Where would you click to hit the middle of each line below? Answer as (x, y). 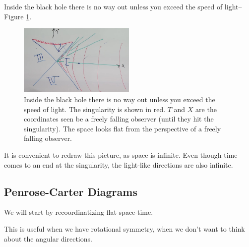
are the (206, 109)
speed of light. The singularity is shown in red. (95, 109)
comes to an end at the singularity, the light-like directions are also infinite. (119, 164)
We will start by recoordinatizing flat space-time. (79, 212)
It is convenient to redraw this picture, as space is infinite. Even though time (121, 154)
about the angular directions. (48, 238)
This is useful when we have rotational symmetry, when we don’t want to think (124, 228)
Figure (14, 16)
